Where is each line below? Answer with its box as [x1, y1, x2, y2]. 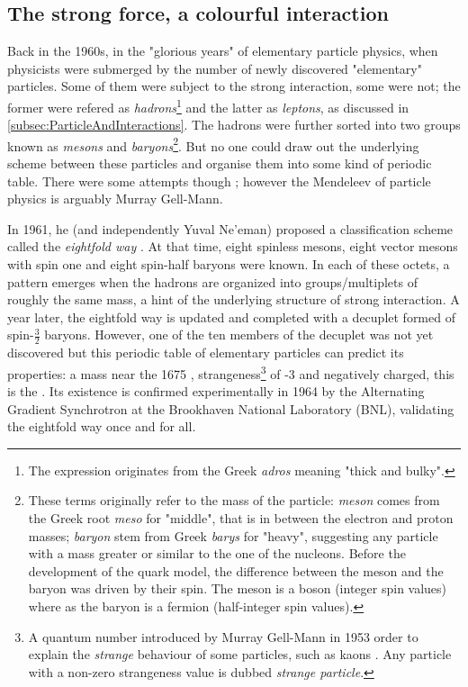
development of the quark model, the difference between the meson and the [28, 561, 444, 580]
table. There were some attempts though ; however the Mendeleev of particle [7, 171, 431, 190]
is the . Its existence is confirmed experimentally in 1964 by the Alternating [7, 382, 425, 401]
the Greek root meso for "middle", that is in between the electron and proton [28, 509, 454, 528]
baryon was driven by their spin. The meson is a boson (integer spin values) [28, 579, 447, 598]
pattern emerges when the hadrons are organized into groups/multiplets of [7, 272, 418, 291]
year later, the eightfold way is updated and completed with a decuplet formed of [7, 307, 455, 326]
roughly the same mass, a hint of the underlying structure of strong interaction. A [7, 290, 460, 309]
